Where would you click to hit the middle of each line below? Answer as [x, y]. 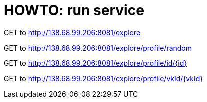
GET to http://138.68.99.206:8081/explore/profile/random [98, 48]
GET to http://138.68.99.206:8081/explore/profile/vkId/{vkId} [103, 78]
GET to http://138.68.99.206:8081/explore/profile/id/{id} [96, 63]
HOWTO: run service [74, 10]
